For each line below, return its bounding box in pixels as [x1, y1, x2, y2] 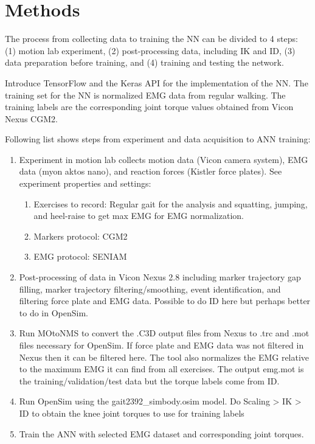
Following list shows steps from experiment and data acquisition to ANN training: [5, 133, 311, 145]
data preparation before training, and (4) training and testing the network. [5, 56, 284, 69]
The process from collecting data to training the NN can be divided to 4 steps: [5, 32, 298, 45]
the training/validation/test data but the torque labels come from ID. [19, 374, 280, 387]
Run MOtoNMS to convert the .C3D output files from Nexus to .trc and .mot [19, 327, 310, 339]
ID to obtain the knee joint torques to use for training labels [19, 406, 244, 419]
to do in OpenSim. [19, 306, 88, 319]
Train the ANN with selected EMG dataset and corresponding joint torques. [19, 427, 304, 440]
